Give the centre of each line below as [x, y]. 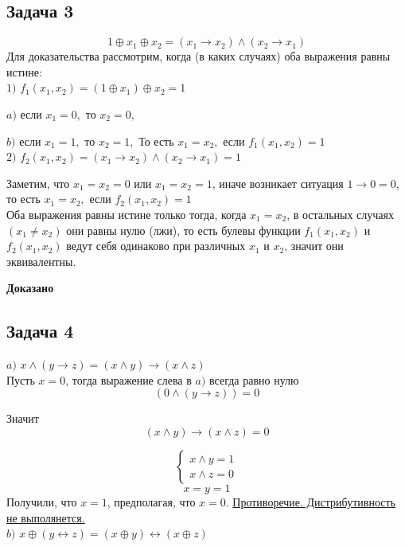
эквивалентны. [41, 261]
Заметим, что [38, 183]
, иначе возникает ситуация [278, 183]
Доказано [30, 288]
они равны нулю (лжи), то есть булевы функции [183, 230]
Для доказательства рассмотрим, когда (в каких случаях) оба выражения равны [199, 56]
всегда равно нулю [254, 379]
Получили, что [42, 501]
